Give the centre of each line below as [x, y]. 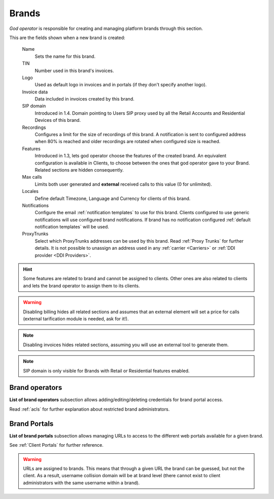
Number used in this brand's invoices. [74, 71]
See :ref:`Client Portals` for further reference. [57, 445]
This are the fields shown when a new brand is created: [67, 38]
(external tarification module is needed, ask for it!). [76, 319]
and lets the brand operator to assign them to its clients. [81, 286]
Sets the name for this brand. [65, 56]
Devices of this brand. [58, 120]
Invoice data [35, 92]
